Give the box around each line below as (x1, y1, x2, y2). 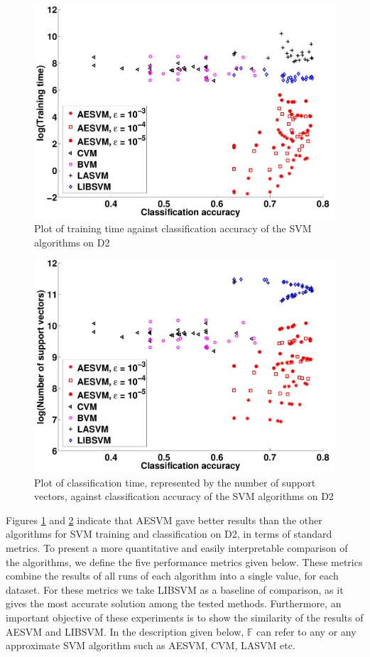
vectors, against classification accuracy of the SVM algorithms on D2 (34, 489, 334, 504)
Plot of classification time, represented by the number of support (34, 474, 316, 489)
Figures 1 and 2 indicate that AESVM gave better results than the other (6, 512, 322, 527)
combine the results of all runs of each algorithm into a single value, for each (6, 568, 339, 583)
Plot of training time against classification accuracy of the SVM (34, 221, 312, 236)
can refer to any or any (256, 624, 357, 639)
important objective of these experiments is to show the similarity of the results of (6, 610, 364, 625)
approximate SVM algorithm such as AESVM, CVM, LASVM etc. (6, 638, 295, 653)
